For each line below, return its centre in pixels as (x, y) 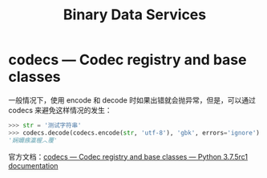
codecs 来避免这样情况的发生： (60, 110)
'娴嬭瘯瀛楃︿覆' (33, 140)
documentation (33, 165)
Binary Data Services (135, 15)
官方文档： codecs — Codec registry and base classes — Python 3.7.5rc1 (128, 156)
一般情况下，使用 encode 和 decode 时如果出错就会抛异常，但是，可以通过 (132, 100)
